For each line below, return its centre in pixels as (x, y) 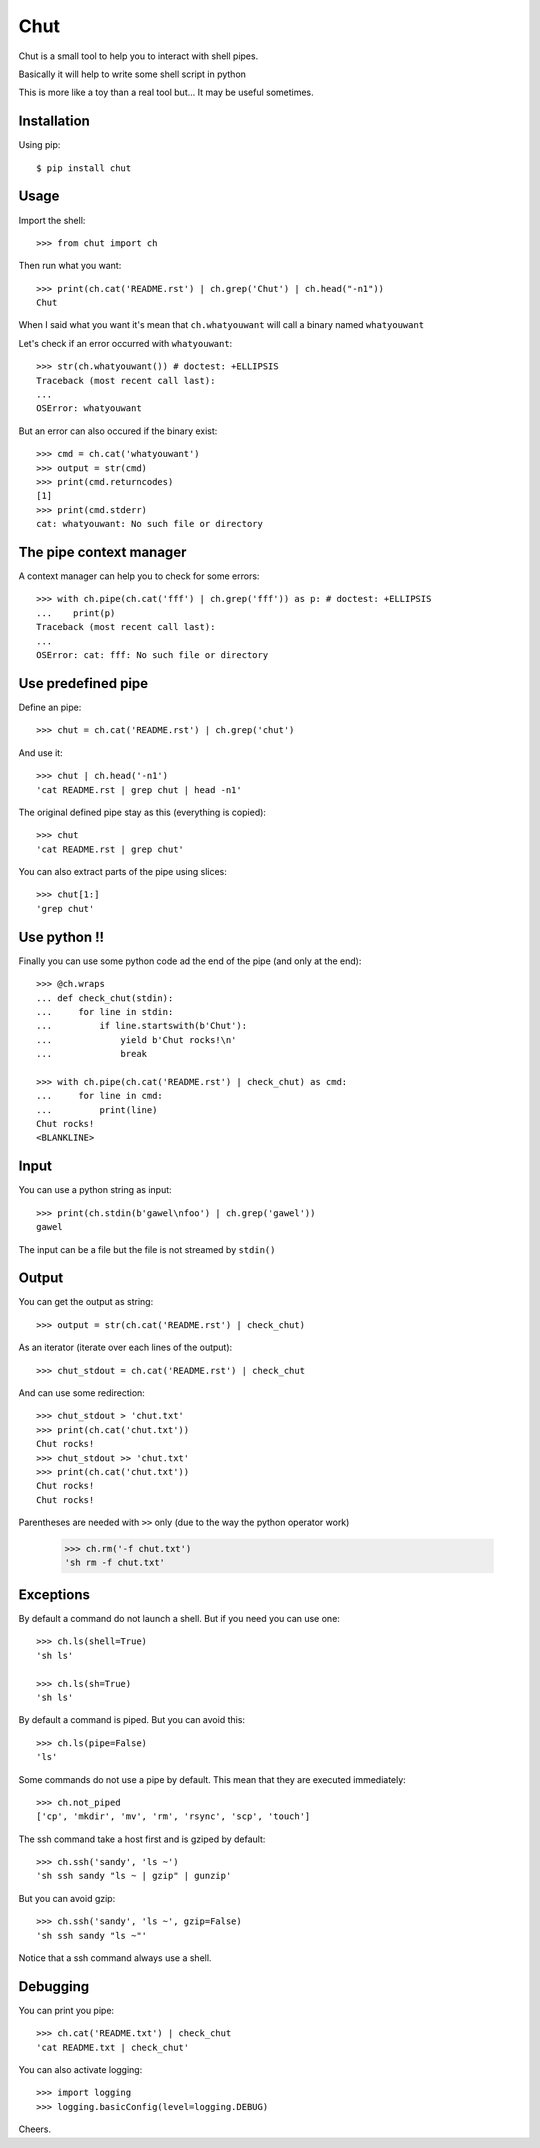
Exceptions (54, 1594)
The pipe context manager (102, 551)
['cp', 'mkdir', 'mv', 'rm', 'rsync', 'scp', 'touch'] (173, 1816)
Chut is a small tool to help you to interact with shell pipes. (138, 56)
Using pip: (39, 145)
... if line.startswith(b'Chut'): (142, 1026)
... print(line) (97, 1109)
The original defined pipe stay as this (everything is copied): (142, 812)
